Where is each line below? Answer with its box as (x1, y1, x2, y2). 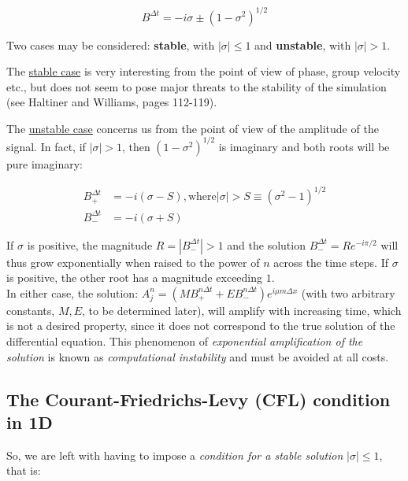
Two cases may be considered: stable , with (6, 36, 215, 53)
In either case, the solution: (6, 284, 139, 301)
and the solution (227, 236, 306, 253)
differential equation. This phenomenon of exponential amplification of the (6, 333, 363, 349)
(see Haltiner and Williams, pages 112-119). (6, 94, 217, 110)
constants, (6, 302, 55, 318)
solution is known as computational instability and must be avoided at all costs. (6, 348, 389, 364)
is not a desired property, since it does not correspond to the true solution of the (6, 317, 395, 334)
